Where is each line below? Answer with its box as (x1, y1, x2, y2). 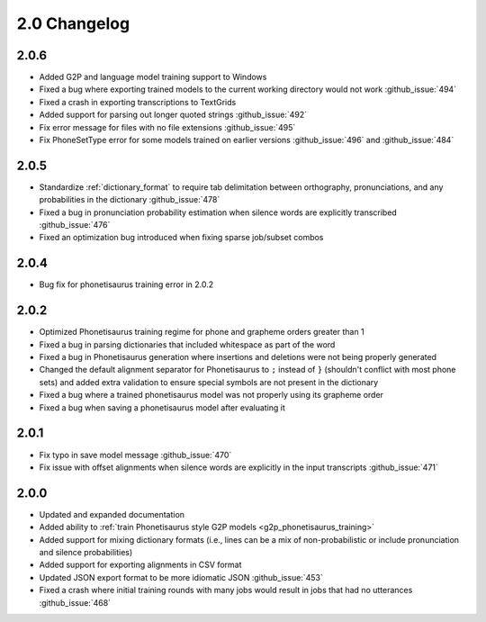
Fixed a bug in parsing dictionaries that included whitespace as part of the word (39, 338, 336, 350)
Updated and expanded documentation (39, 509, 184, 519)
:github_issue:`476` (39, 220, 111, 230)
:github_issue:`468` (39, 597, 112, 608)
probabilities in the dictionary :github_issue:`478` (39, 194, 220, 205)
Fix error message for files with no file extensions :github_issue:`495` (39, 122, 296, 132)
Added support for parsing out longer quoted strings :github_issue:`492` (39, 109, 308, 121)
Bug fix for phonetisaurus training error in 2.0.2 (39, 279, 214, 290)
